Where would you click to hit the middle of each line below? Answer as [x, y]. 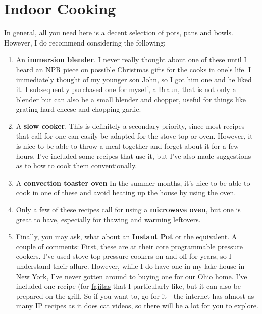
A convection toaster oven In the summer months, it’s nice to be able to [133, 182]
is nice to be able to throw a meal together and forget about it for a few [127, 146]
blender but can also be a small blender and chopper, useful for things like [131, 99]
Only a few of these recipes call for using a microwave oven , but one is [128, 210]
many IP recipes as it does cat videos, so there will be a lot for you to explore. [137, 306]
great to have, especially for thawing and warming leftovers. [108, 219]
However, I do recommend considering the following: [85, 42]
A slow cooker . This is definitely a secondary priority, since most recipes [130, 126]
